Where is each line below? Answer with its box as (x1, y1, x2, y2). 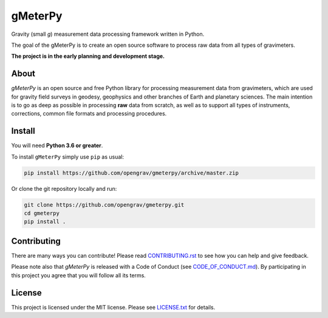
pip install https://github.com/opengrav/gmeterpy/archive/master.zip (24, 169, 239, 176)
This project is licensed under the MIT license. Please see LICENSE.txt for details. (11, 303, 216, 311)
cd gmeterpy (24, 210, 60, 217)
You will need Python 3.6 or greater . (11, 142, 103, 149)
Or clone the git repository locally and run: (11, 185, 117, 192)
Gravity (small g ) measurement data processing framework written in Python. (11, 30, 205, 38)
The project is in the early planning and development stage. (11, 52, 165, 60)
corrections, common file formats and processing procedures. (11, 110, 167, 117)
